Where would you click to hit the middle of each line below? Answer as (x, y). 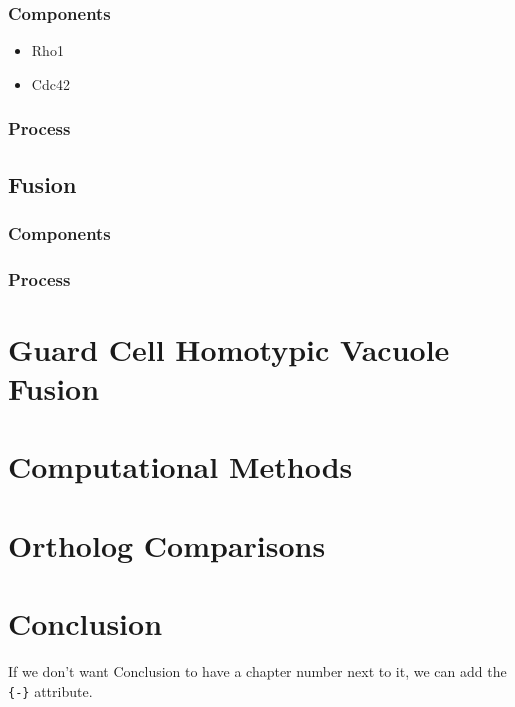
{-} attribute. (50, 690)
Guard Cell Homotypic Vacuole (229, 348)
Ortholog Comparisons (167, 544)
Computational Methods (180, 466)
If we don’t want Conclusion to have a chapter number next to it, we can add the (257, 671)
